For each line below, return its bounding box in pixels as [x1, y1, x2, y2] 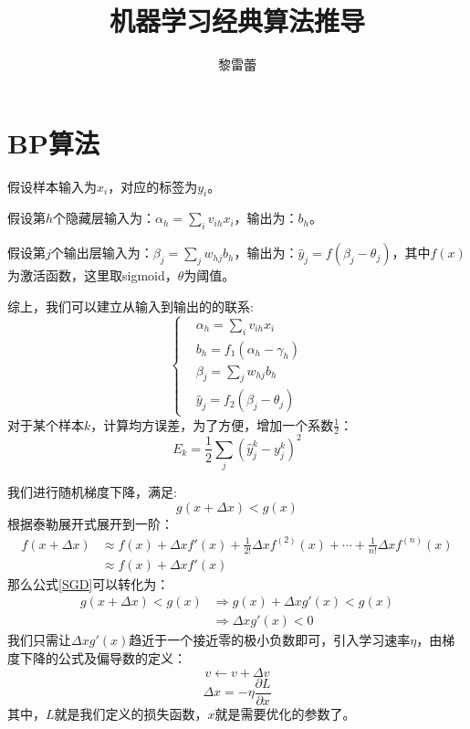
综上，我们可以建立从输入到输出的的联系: [7, 296, 254, 315]
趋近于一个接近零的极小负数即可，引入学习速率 [129, 630, 411, 650]
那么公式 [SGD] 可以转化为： [7, 574, 170, 593]
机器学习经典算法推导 [109, 2, 365, 39]
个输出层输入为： [50, 243, 153, 262]
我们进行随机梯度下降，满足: [7, 482, 177, 502]
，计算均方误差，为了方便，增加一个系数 [90, 415, 334, 434]
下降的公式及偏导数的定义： [19, 649, 186, 668]
